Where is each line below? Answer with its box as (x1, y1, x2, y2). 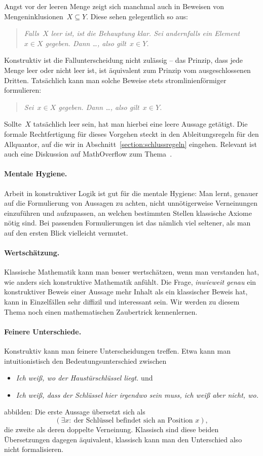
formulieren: (4, 85, 42, 95)
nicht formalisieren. (4, 444, 64, 454)
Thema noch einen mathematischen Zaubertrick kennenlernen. (4, 306, 198, 317)
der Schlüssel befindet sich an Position (73, 417, 193, 425)
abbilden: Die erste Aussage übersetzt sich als (4, 406, 145, 417)
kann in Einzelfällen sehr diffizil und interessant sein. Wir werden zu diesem (4, 296, 240, 307)
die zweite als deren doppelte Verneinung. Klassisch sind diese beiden (4, 424, 219, 435)
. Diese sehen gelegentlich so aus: (86, 11, 188, 21)
